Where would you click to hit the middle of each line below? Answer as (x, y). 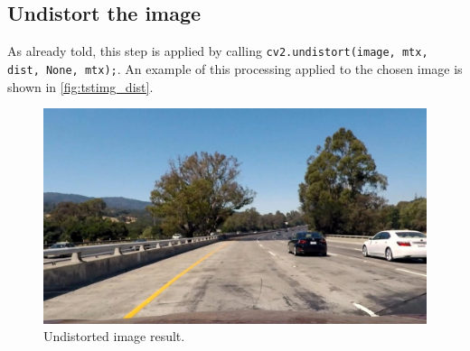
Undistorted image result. (114, 336)
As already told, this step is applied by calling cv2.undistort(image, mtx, (218, 51)
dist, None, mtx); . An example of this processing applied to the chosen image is (235, 68)
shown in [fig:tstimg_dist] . (80, 86)
